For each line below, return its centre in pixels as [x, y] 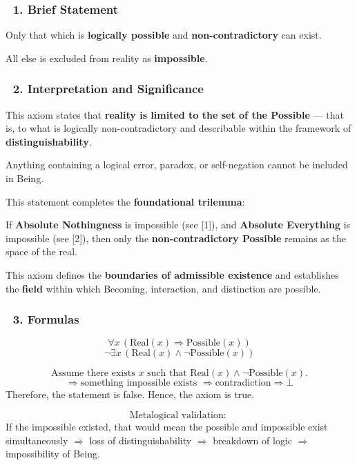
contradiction [243, 383]
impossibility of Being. [53, 454]
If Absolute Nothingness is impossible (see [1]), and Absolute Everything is [178, 225]
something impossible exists [139, 383]
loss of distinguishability [141, 440]
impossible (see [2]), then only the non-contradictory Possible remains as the [176, 238]
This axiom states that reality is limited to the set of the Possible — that [175, 114]
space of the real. [41, 251]
